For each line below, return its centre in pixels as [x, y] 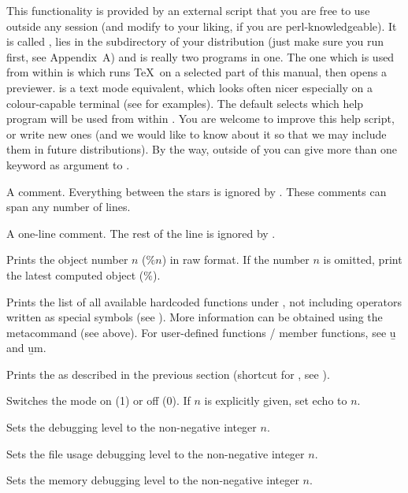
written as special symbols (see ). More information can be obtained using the [195, 317]
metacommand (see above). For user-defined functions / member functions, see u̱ [201, 332]
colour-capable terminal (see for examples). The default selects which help [185, 103]
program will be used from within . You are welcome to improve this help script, [200, 119]
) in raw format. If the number [236, 259]
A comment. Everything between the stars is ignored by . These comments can [197, 191]
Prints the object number [67, 259]
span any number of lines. [69, 207]
